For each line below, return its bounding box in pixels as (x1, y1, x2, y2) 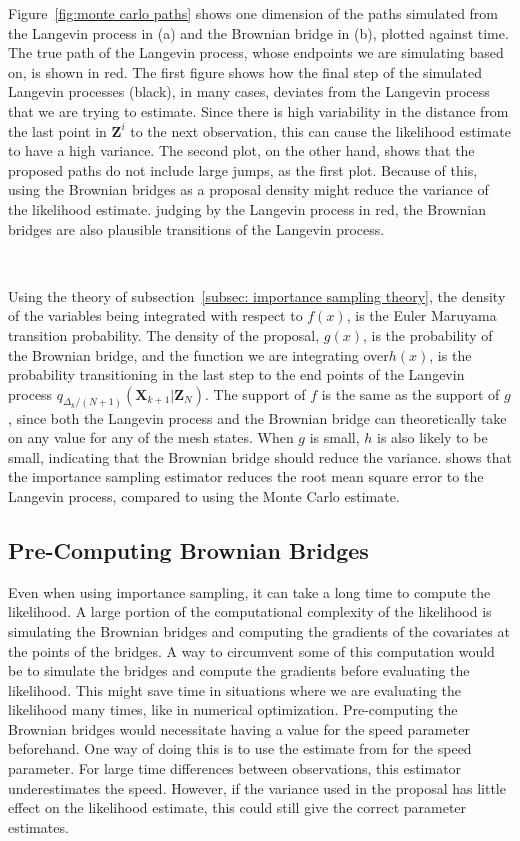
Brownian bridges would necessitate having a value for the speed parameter (8, 718, 470, 739)
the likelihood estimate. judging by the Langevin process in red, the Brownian (8, 198, 486, 219)
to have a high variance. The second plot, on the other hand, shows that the (8, 140, 475, 161)
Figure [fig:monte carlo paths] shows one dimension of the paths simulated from (8, 3, 499, 23)
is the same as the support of (321, 383, 500, 404)
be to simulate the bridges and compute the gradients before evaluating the (8, 660, 470, 681)
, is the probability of (362, 324, 493, 345)
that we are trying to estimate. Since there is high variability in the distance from (8, 100, 509, 121)
